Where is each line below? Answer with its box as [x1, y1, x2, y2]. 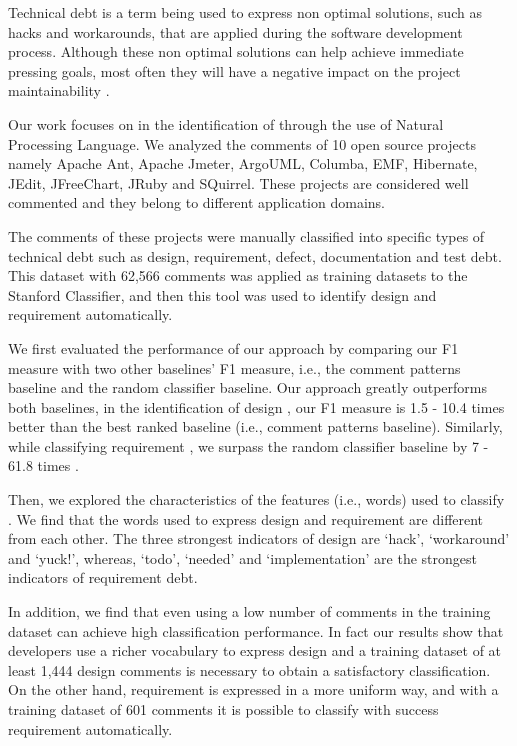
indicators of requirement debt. [8, 567, 198, 588]
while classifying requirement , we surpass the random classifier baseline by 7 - [8, 435, 489, 456]
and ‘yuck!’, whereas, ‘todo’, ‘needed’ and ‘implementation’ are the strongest [8, 547, 477, 568]
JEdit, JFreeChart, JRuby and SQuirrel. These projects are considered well [8, 172, 469, 193]
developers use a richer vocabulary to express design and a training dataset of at [8, 640, 502, 661]
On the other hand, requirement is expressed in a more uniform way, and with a [8, 679, 499, 700]
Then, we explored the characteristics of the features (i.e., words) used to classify [8, 489, 505, 510]
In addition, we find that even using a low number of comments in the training [8, 601, 491, 622]
